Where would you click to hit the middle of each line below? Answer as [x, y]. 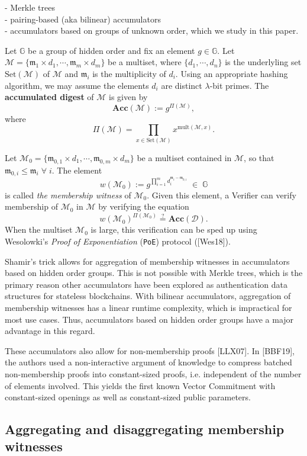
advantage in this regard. [50, 331]
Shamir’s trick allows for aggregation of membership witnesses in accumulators [147, 261]
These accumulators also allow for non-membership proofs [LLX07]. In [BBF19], [150, 350]
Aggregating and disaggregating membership [145, 429]
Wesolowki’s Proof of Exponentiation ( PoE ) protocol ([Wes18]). [118, 241]
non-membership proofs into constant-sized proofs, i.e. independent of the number [153, 373]
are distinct [182, 85]
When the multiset [39, 229]
